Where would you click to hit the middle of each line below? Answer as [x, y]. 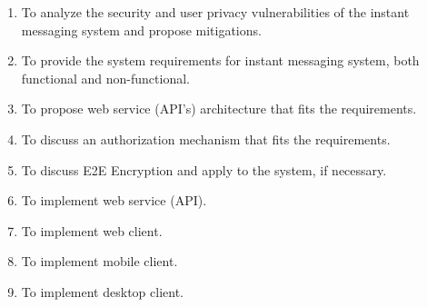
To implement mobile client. [99, 261]
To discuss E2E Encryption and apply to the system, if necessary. [204, 169]
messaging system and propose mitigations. [141, 30]
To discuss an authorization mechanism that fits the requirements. [206, 139]
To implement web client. [92, 230]
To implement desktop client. [102, 291]
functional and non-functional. [105, 78]
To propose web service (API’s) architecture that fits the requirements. [219, 109]
